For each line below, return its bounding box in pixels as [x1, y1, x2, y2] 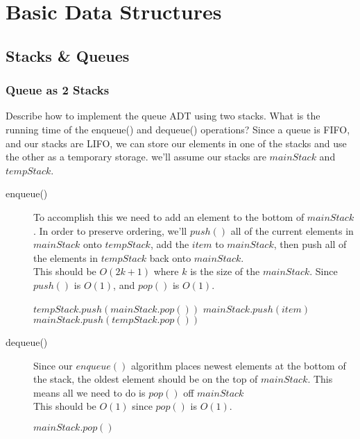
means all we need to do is [33, 385, 146, 399]
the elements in [33, 250, 98, 265]
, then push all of [273, 237, 347, 251]
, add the [150, 237, 189, 251]
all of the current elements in [230, 223, 354, 238]
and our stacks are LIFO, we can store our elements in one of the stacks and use [6, 135, 347, 150]
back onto [149, 250, 191, 265]
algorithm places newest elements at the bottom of [130, 358, 346, 372]
